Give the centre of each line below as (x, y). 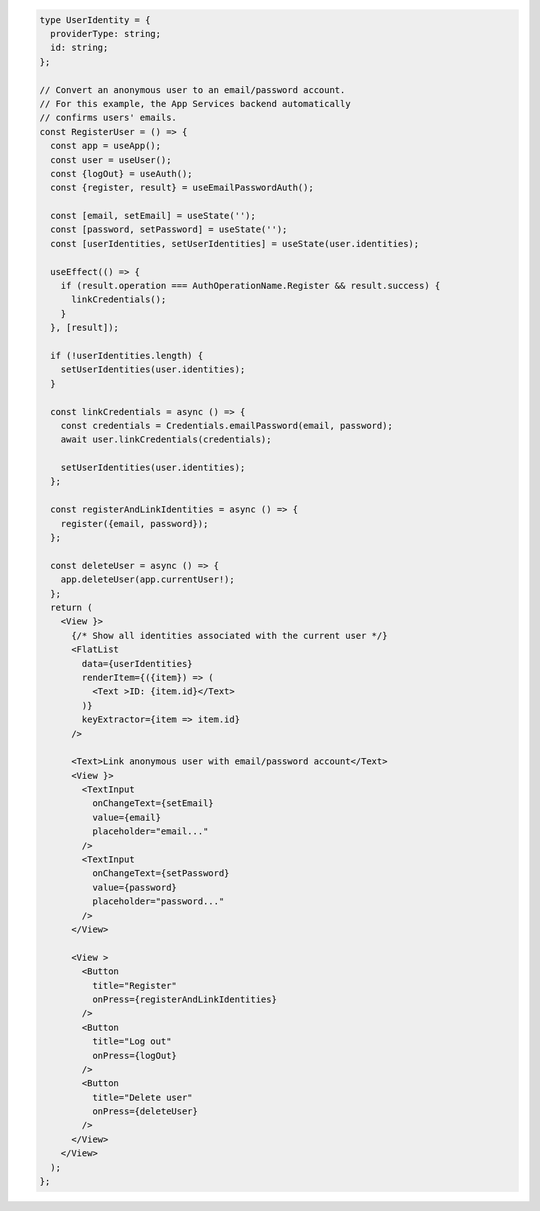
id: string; (79, 48)
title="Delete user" (142, 1097)
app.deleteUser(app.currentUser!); (147, 579)
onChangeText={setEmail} (152, 803)
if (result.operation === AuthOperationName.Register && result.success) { (250, 286)
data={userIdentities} (137, 663)
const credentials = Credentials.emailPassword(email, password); (227, 425)
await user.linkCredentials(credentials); (166, 439)
